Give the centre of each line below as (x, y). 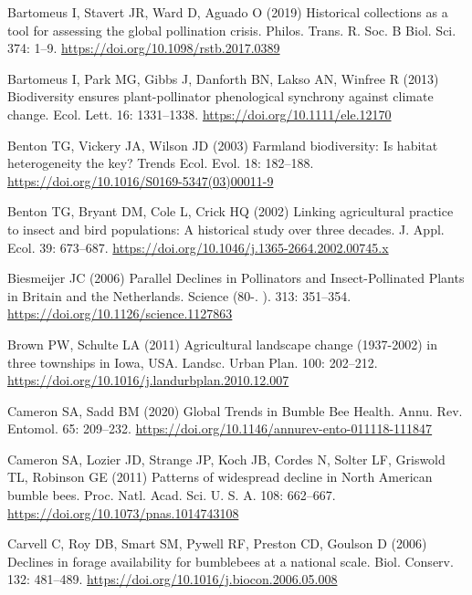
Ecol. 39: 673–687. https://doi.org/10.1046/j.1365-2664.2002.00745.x (198, 247)
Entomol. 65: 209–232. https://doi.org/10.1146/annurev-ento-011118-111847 (220, 428)
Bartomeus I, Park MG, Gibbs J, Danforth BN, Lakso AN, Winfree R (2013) (223, 78)
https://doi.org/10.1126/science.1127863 (120, 313)
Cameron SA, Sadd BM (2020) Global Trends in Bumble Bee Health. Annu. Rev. (235, 410)
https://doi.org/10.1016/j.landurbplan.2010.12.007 (148, 380)
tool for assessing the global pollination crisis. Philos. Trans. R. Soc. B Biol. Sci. (232, 30)
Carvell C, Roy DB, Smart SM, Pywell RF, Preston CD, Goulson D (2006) (217, 543)
